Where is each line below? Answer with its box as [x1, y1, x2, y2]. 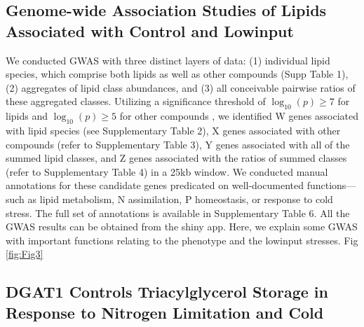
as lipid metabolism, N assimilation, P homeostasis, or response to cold [27, 191, 333, 206]
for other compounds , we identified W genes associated [119, 109, 358, 123]
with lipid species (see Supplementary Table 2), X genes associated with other [6, 123, 341, 137]
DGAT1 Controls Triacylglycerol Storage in [6, 281, 328, 302]
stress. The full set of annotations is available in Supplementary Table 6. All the [6, 205, 350, 220]
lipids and [6, 109, 48, 123]
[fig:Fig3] [6, 246, 43, 261]
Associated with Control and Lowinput [6, 20, 294, 41]
